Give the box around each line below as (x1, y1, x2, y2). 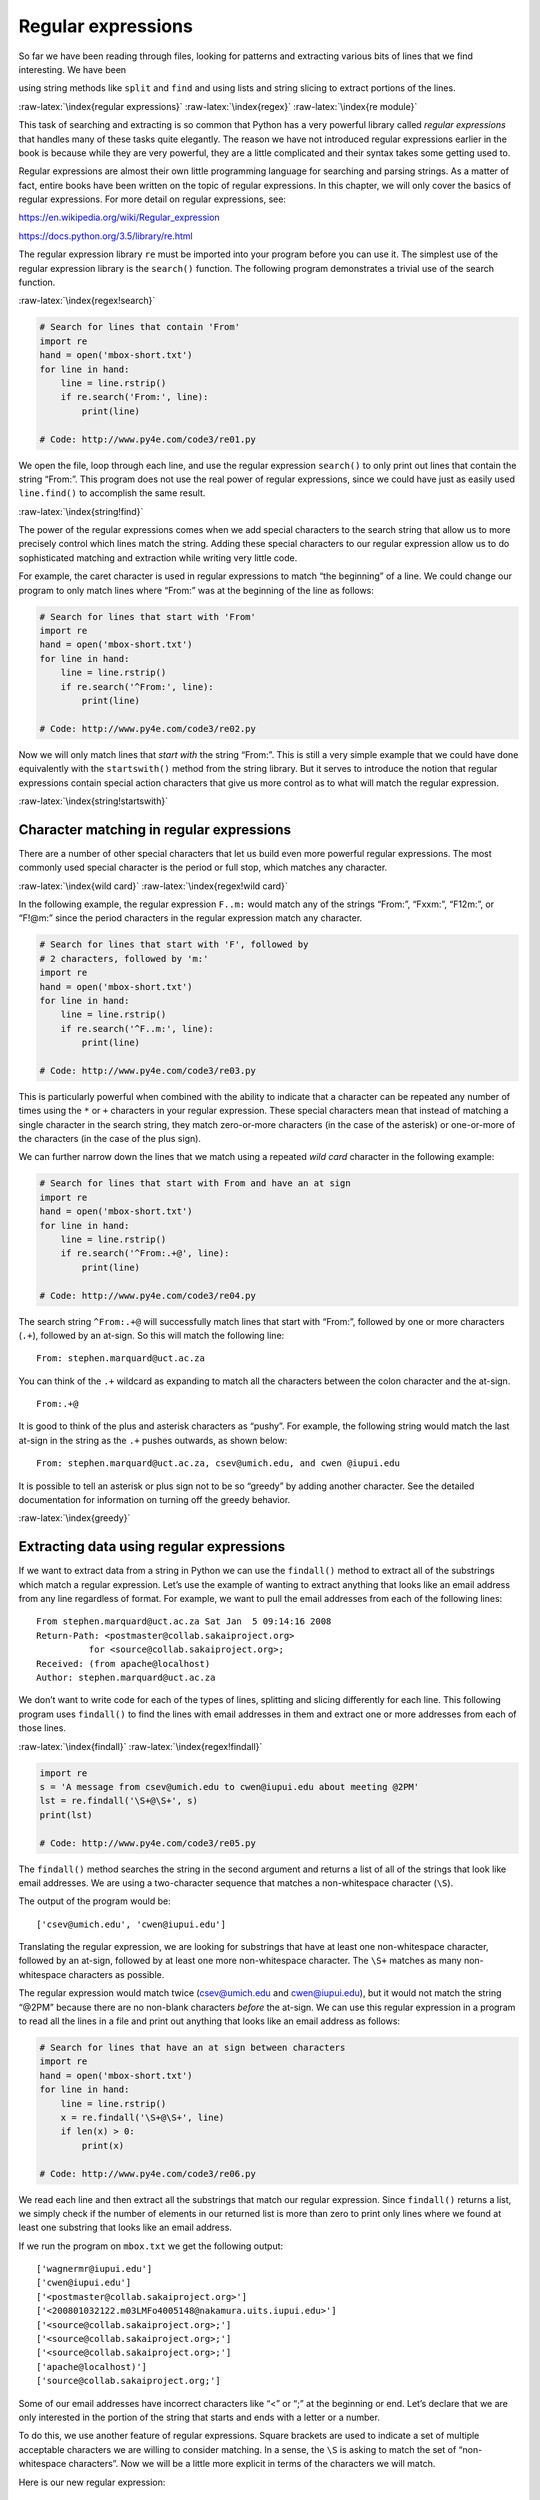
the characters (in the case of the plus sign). (18, 1133, 202, 1145)
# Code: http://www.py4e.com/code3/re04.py (39, 1290, 257, 1301)
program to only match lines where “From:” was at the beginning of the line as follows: (18, 584, 375, 596)
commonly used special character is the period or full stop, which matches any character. (18, 861, 388, 874)
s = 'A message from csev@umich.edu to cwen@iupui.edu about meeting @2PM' (39, 1781, 420, 1792)
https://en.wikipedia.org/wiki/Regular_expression (18, 211, 220, 224)
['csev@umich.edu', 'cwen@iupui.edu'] (36, 1918, 227, 1930)
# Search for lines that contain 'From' (39, 321, 240, 333)
